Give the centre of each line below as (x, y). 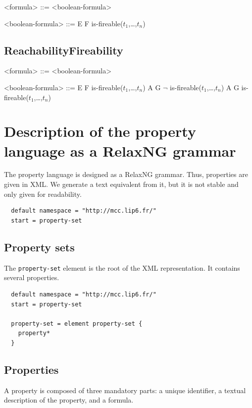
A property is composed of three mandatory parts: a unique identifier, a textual (125, 390)
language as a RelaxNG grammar (120, 150)
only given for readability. (43, 194)
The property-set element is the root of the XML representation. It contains (122, 267)
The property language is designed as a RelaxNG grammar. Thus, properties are (126, 174)
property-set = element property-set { (77, 323)
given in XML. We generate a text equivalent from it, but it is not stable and (121, 184)
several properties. (32, 277)
